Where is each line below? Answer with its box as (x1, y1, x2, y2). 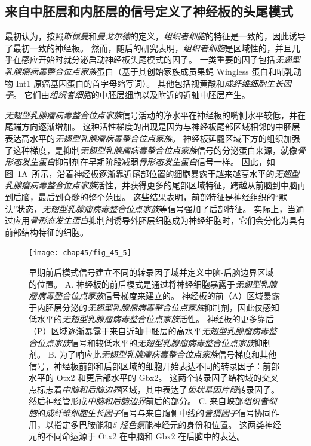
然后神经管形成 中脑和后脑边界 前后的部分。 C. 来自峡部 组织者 (29, 395, 269, 407)
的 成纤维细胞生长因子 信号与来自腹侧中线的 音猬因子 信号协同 (37, 407, 271, 419)
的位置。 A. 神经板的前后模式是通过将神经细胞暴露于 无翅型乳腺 (29, 277, 277, 290)
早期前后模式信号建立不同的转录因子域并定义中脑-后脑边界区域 (29, 265, 274, 278)
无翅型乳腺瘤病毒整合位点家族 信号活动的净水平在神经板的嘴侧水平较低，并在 (5, 108, 306, 121)
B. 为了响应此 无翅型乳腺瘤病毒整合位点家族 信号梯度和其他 (48, 348, 277, 361)
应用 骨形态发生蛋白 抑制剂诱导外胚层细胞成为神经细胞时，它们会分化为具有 (13, 214, 306, 227)
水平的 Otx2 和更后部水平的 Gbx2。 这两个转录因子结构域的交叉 (29, 371, 279, 384)
